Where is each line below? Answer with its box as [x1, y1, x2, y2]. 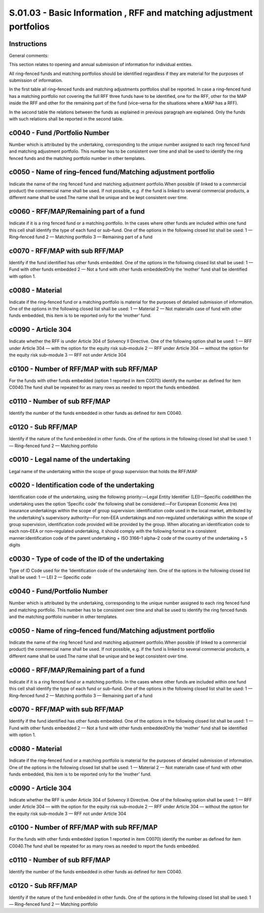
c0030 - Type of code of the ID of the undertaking [9, 554, 164, 563]
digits [9, 542, 21, 548]
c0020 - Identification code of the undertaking [9, 481, 154, 489]
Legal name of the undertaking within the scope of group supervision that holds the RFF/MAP [9, 468, 198, 474]
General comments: [9, 52, 49, 58]
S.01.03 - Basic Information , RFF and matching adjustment [9, 7, 253, 18]
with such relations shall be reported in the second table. [9, 115, 124, 122]
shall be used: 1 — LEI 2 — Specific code [9, 574, 91, 580]
